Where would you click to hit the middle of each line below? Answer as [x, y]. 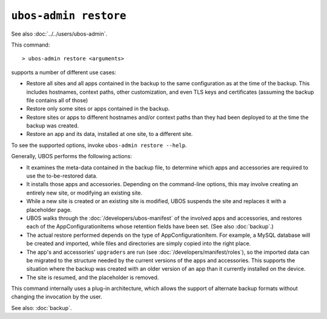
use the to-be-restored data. [62, 176]
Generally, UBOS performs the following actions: [72, 156]
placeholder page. [49, 210]
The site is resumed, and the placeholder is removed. [93, 277]
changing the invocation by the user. [57, 297]
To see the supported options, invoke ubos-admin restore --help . [99, 145]
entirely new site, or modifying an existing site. [84, 193]
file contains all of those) [57, 100]
